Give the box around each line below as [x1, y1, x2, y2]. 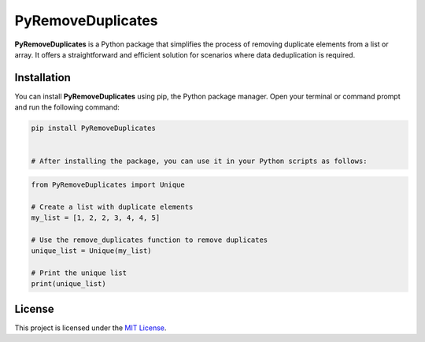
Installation [14, 71, 71, 84]
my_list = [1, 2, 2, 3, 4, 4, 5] [31, 214, 161, 222]
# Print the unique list [31, 269, 128, 277]
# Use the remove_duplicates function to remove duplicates [31, 235, 268, 244]
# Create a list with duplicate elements [31, 202, 194, 211]
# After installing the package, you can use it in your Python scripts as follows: [31, 157, 368, 165]
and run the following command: [14, 102, 120, 112]
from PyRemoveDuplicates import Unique [31, 180, 185, 189]
